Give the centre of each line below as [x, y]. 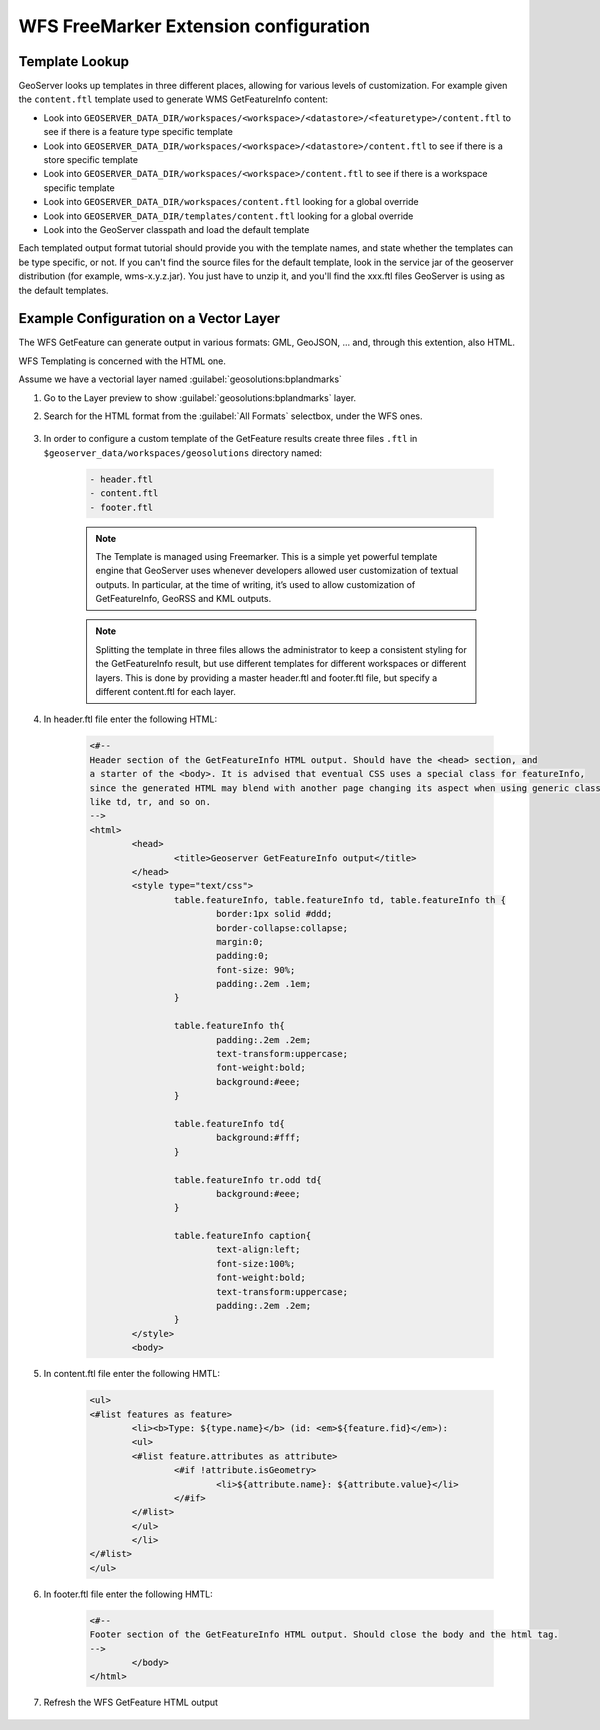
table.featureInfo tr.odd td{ [247, 1179]
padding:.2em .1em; [263, 984]
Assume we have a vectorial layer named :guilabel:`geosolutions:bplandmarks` [180, 379]
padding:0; [242, 956]
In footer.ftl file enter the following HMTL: [128, 1594]
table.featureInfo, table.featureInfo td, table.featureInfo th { [340, 899]
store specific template [91, 160]
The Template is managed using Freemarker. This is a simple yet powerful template [266, 556]
